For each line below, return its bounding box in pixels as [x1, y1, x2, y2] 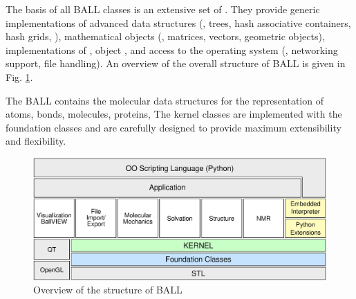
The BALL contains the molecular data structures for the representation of [6, 93, 324, 107]
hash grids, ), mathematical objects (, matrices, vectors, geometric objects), [6, 29, 325, 44]
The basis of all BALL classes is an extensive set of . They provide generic [6, 2, 320, 16]
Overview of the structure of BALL [33, 282, 182, 297]
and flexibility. [6, 134, 66, 148]
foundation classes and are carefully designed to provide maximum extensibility [6, 120, 341, 134]
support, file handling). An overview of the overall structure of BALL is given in [6, 56, 346, 71]
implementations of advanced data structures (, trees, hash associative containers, [6, 15, 351, 30]
